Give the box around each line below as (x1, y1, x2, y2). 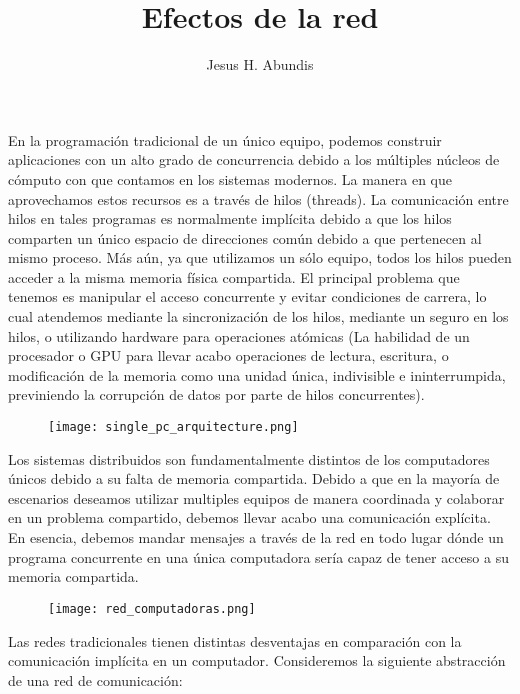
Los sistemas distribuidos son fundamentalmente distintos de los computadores (8, 448, 490, 469)
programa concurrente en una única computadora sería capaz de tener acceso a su (8, 546, 509, 567)
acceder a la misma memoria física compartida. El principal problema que (8, 266, 460, 287)
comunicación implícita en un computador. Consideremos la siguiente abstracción (8, 650, 506, 671)
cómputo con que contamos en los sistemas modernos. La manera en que (8, 168, 452, 189)
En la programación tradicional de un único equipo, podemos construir (8, 129, 442, 150)
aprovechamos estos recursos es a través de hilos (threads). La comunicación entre (8, 188, 509, 209)
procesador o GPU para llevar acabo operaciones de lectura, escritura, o (8, 345, 449, 366)
